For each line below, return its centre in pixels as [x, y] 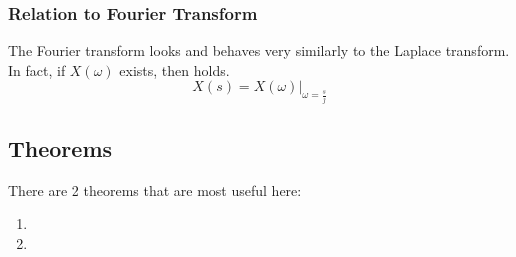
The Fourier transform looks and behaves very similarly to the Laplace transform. [259, 50]
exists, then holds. [174, 69]
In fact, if [37, 69]
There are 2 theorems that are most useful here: [155, 189]
